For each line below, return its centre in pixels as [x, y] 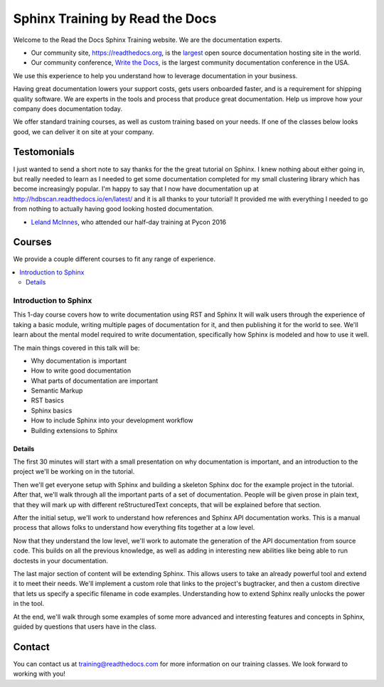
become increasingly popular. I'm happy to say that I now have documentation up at [136, 189]
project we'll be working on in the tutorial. [74, 472]
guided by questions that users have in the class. [85, 627]
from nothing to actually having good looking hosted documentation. [113, 209]
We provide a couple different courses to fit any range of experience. [114, 259]
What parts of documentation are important [95, 380]
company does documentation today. [68, 108]
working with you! [39, 674]
